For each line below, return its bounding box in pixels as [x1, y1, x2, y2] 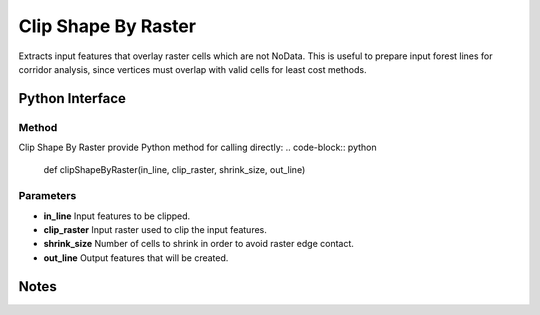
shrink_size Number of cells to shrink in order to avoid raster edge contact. [43, 238, 355, 250]
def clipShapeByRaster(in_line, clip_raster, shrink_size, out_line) [43, 164, 306, 176]
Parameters [18, 189, 77, 203]
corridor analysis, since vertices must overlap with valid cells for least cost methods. [18, 63, 367, 75]
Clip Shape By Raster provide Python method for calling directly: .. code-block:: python [18, 141, 377, 154]
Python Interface [18, 90, 127, 107]
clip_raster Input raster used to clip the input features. [43, 224, 267, 236]
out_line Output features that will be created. [43, 251, 229, 264]
